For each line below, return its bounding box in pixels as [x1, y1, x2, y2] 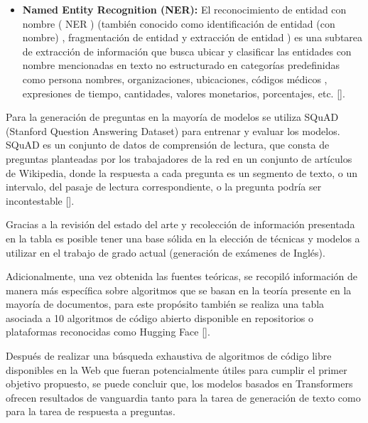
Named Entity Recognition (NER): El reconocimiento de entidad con [22, 2, 347, 16]
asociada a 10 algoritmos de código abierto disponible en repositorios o [6, 310, 313, 325]
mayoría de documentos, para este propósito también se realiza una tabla [6, 296, 325, 311]
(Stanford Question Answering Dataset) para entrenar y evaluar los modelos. [6, 123, 340, 138]
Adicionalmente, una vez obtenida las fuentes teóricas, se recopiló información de [6, 269, 358, 284]
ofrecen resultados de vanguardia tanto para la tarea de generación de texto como [6, 390, 361, 405]
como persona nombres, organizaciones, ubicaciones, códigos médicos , [22, 71, 328, 86]
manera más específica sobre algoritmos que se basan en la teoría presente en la [6, 282, 352, 297]
